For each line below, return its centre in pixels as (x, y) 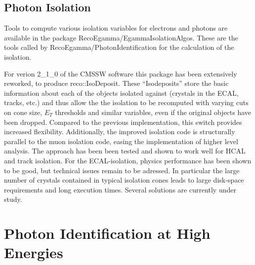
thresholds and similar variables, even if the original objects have (153, 112)
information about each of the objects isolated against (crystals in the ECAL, (121, 93)
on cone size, (23, 112)
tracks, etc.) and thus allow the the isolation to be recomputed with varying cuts (126, 102)
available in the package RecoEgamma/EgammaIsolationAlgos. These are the (121, 37)
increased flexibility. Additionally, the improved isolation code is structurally (120, 132)
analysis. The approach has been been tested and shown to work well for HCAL (125, 151)
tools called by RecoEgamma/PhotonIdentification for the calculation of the (119, 47)
